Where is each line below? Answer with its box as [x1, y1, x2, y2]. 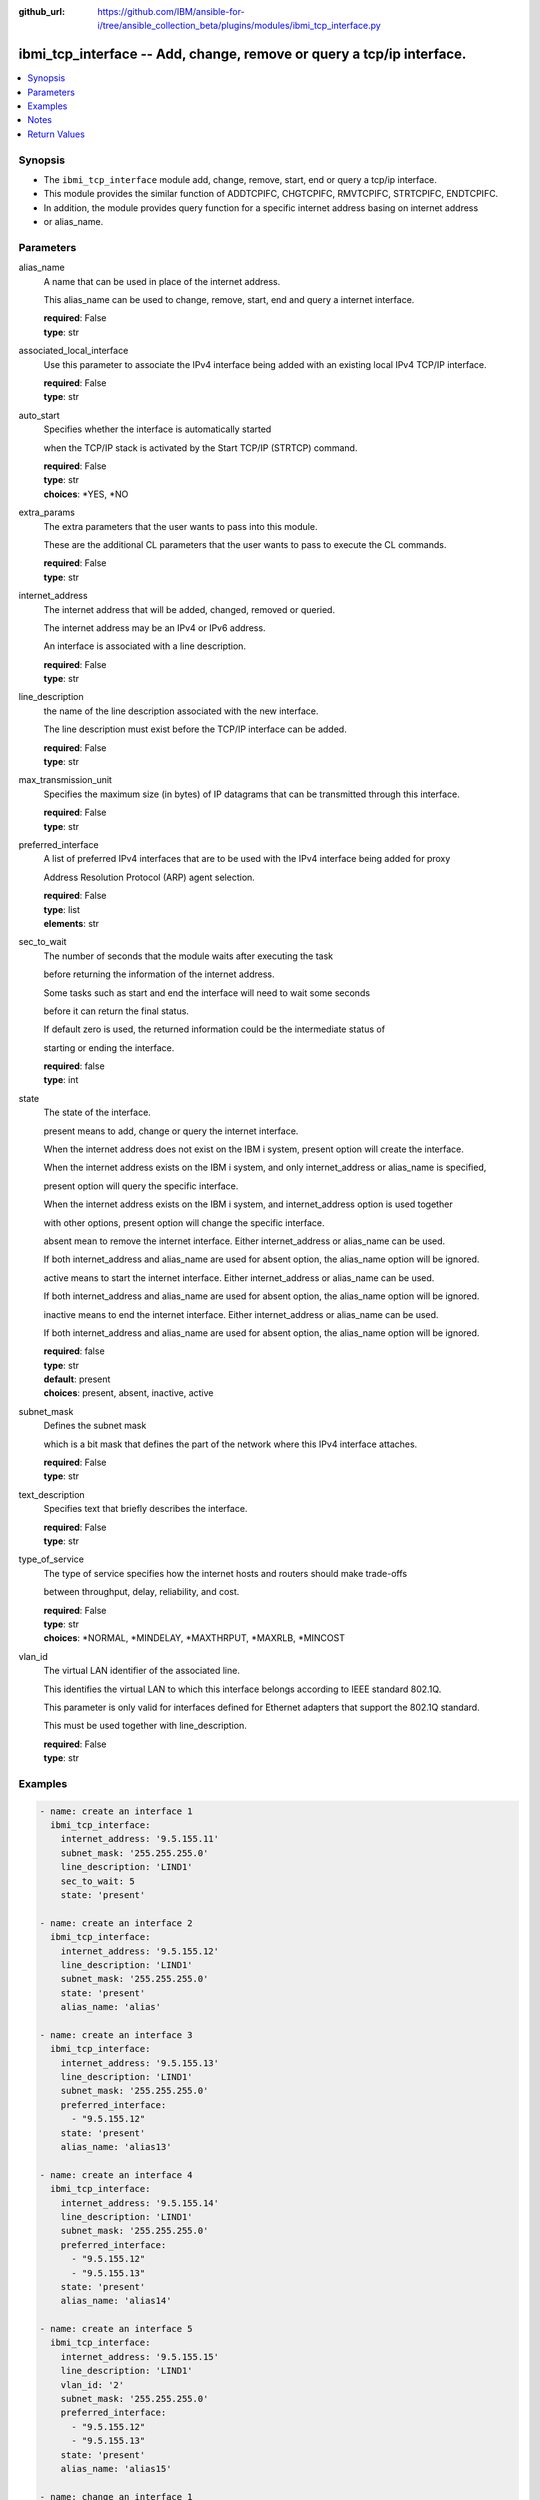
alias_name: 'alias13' [60, 2141, 172, 2152]
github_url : [18, 6, 65, 17]
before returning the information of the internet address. [43, 968, 275, 980]
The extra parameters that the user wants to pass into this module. [43, 520, 318, 532]
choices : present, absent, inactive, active [43, 1387, 214, 1399]
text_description [18, 1488, 85, 1500]
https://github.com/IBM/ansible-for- [97, 6, 245, 17]
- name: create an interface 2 [39, 1917, 194, 1929]
